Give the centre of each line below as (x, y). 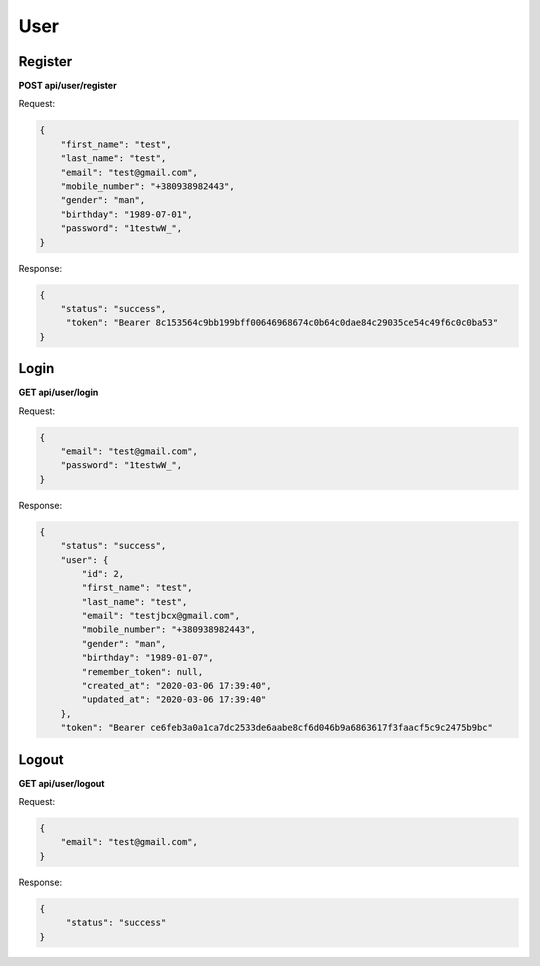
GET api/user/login (58, 392)
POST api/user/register (67, 86)
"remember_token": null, (142, 671)
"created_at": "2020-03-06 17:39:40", (176, 686)
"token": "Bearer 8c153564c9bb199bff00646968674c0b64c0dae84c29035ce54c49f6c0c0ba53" (282, 323)
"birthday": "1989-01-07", (147, 658)
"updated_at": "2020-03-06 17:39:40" (174, 699)
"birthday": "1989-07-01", (127, 214)
